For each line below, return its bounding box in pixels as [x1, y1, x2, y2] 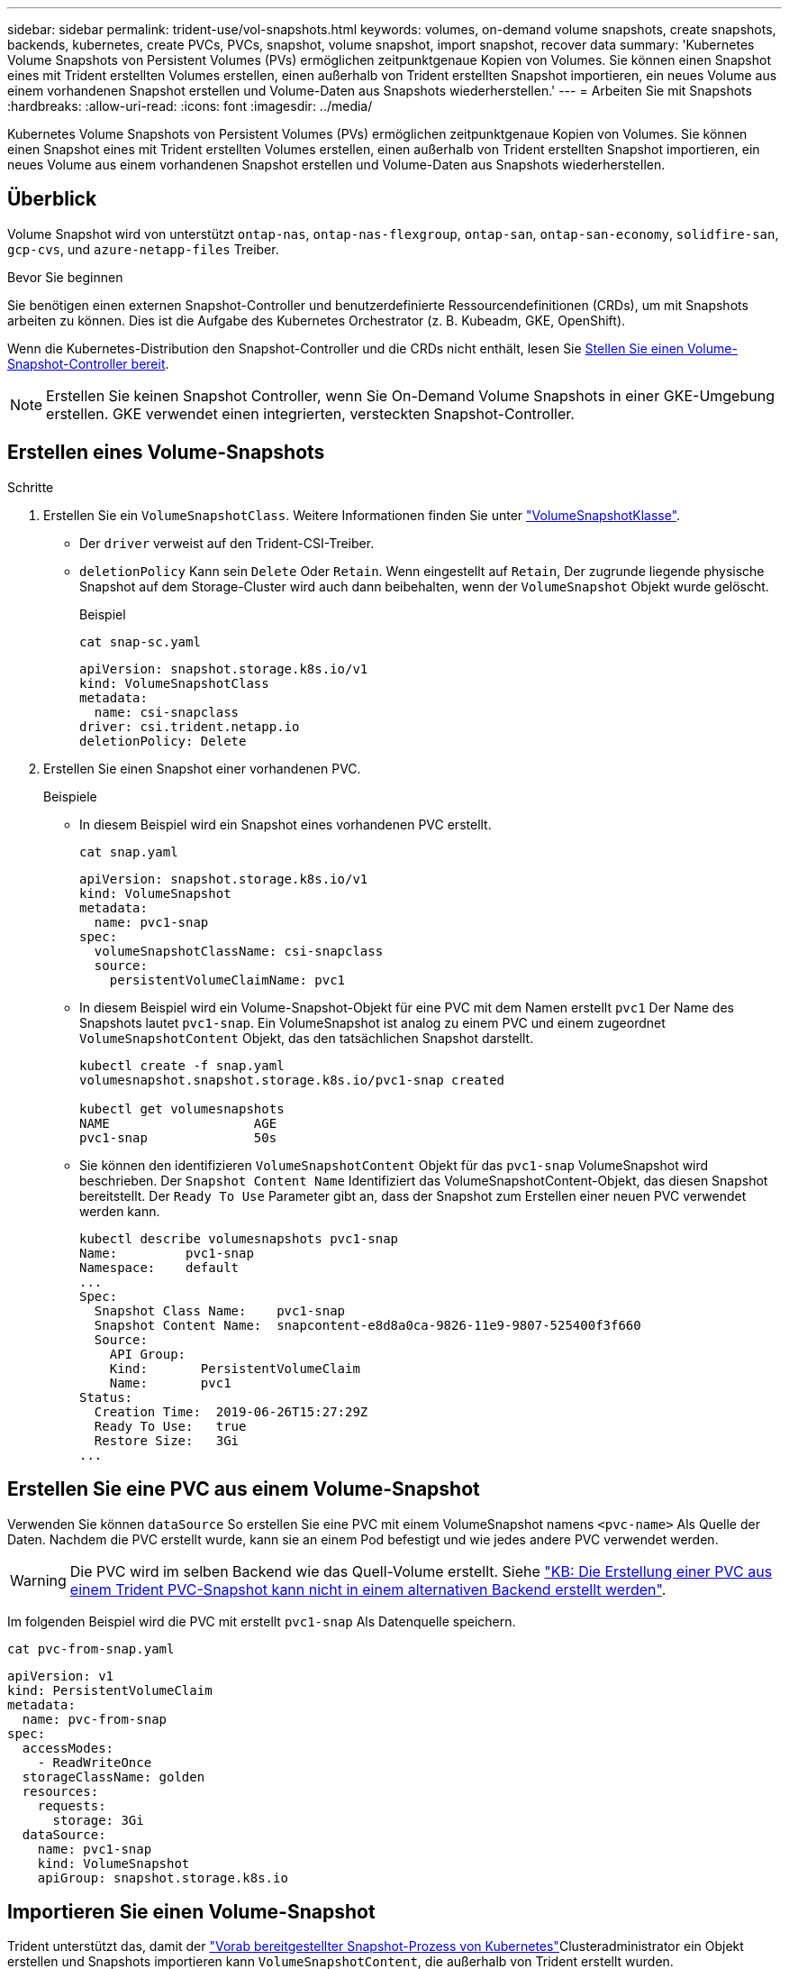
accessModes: [22, 1740, 114, 1755]
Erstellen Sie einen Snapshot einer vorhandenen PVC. [43, 760, 361, 776]
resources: [22, 1783, 99, 1799]
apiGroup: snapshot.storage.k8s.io [37, 1870, 288, 1885]
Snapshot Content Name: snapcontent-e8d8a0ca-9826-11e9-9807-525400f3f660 [94, 1317, 641, 1333]
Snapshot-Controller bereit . [7, 355, 169, 371]
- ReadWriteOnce [37, 1754, 152, 1770]
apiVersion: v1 [7, 1668, 114, 1683]
